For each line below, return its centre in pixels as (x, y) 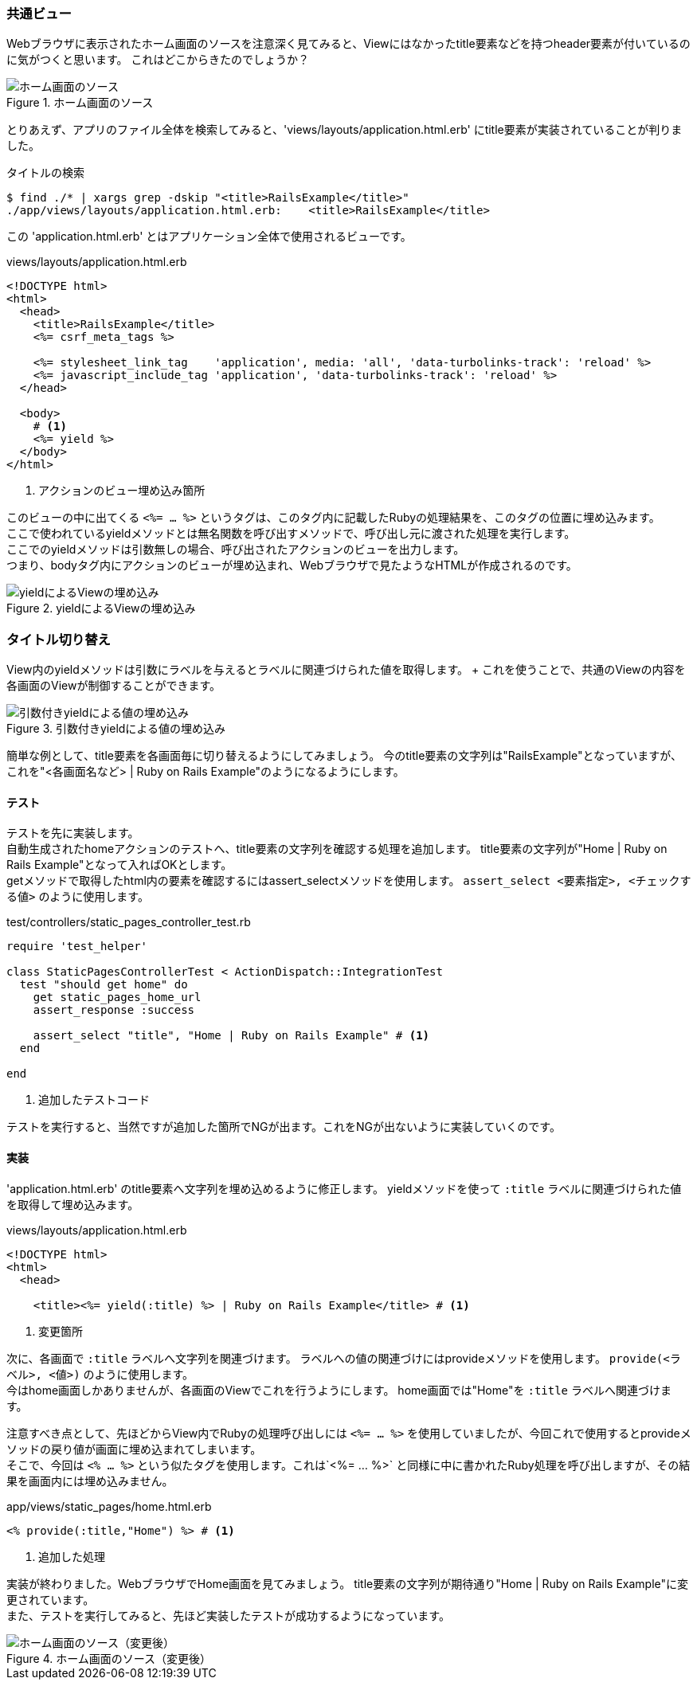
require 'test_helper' (77, 947)
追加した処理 (72, 1556)
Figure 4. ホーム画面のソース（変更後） (109, 1658)
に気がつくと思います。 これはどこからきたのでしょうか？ (158, 60)
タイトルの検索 (45, 173)
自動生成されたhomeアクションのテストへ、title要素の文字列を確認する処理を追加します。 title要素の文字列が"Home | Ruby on (337, 849)
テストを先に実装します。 (73, 833)
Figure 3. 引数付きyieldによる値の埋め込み (116, 729)
